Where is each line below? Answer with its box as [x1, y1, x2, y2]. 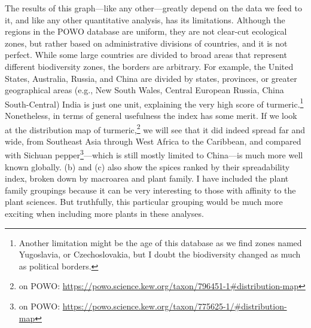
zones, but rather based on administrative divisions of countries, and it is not [5, 36, 288, 49]
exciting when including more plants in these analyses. [5, 207, 204, 220]
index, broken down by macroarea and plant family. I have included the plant [5, 172, 289, 185]
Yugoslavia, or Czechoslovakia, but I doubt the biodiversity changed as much [19, 248, 301, 260]
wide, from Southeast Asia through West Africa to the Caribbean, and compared [5, 134, 301, 147]
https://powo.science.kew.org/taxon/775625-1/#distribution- [62, 300, 287, 312]
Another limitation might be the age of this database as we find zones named [19, 236, 302, 249]
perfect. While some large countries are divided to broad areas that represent [5, 48, 287, 61]
